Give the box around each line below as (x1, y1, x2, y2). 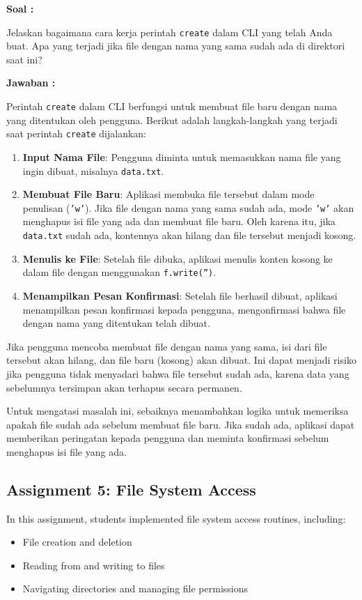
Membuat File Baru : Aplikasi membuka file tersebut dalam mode (22, 187, 315, 201)
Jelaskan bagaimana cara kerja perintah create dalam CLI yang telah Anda (6, 24, 333, 39)
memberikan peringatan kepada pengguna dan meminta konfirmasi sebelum (6, 431, 329, 445)
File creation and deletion (22, 534, 132, 549)
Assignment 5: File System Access (6, 478, 256, 500)
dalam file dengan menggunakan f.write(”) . (22, 265, 217, 279)
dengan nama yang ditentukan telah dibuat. (22, 316, 210, 330)
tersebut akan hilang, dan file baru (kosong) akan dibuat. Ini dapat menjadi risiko (6, 353, 356, 367)
